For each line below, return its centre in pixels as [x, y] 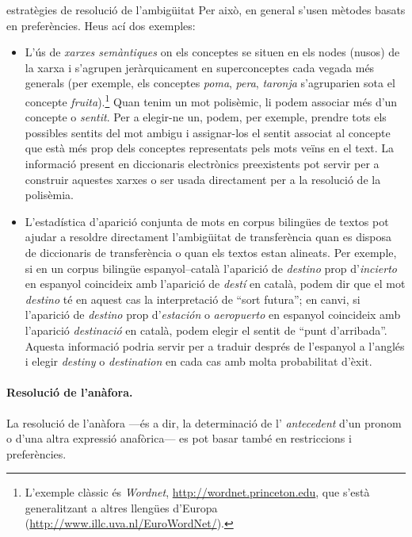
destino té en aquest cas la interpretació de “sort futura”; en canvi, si [193, 299]
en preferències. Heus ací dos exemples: [101, 25]
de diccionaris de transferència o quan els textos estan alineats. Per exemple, [211, 252]
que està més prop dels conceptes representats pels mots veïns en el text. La [210, 148]
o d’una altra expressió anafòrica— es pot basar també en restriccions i [179, 438]
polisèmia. [49, 195]
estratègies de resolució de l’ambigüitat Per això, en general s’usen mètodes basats [206, 10]
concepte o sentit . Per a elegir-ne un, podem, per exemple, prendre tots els [206, 117]
